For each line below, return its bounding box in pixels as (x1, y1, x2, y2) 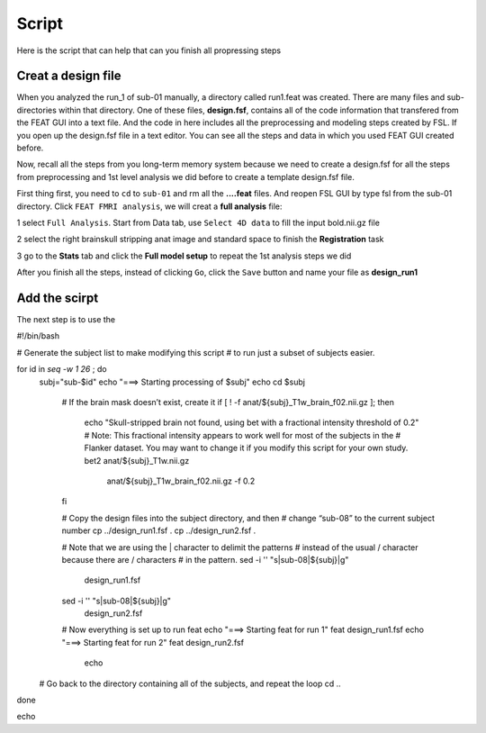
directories (16, 104, 58, 115)
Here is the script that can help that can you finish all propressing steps (16, 45, 282, 56)
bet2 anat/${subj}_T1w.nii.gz (84, 455, 190, 466)
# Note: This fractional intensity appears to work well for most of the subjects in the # (84, 430, 401, 440)
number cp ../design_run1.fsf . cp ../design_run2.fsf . (61, 525, 256, 536)
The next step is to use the (16, 314, 116, 325)
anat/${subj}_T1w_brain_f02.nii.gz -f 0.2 (106, 475, 256, 486)
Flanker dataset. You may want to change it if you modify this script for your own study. (84, 442, 409, 454)
